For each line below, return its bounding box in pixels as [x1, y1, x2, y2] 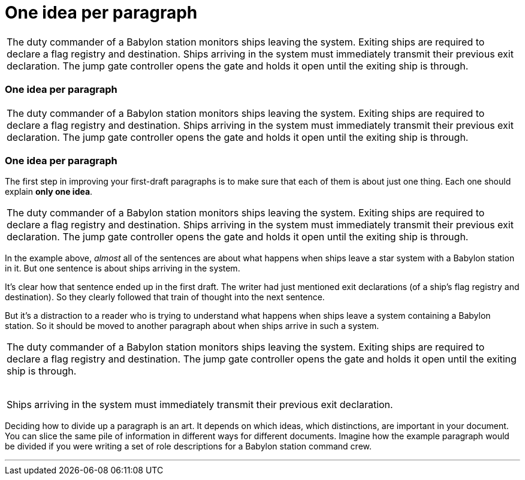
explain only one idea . [5, 186, 93, 197]
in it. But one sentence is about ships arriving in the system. [5, 263, 240, 274]
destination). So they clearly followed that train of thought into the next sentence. [5, 292, 325, 303]
